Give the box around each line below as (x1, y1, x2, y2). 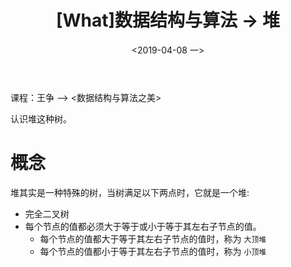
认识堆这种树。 (10, 112, 72, 125)
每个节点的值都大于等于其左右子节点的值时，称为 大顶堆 (39, 232, 267, 245)
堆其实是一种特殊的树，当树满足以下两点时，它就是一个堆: (10, 186, 250, 198)
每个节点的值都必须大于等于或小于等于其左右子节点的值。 (24, 220, 262, 232)
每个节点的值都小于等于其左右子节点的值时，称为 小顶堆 (39, 245, 267, 257)
